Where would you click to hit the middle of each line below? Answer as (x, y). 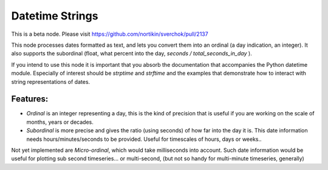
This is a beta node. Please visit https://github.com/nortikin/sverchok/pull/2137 (110, 34)
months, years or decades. (60, 122)
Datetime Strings (55, 16)
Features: (30, 99)
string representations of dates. (51, 81)
